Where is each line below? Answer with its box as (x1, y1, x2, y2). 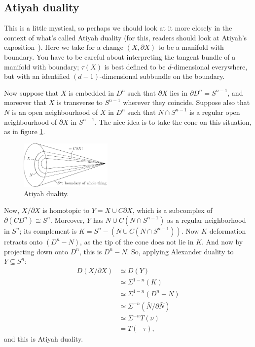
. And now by (202, 236, 243, 246)
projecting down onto (4, 246, 68, 256)
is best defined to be (104, 61, 166, 71)
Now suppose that (4, 87, 59, 98)
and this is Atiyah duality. (4, 334, 83, 344)
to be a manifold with (158, 42, 224, 52)
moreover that (4, 97, 47, 107)
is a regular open (189, 106, 240, 117)
